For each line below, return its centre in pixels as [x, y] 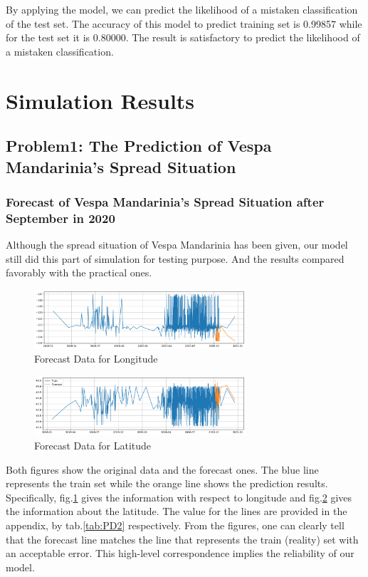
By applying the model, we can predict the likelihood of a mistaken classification [182, 9]
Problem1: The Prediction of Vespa [139, 146]
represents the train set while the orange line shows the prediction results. [167, 483]
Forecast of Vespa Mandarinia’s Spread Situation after [165, 201]
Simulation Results [100, 100]
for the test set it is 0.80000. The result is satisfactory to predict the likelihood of [183, 37]
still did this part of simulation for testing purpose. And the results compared [175, 258]
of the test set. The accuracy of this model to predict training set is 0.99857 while [184, 23]
